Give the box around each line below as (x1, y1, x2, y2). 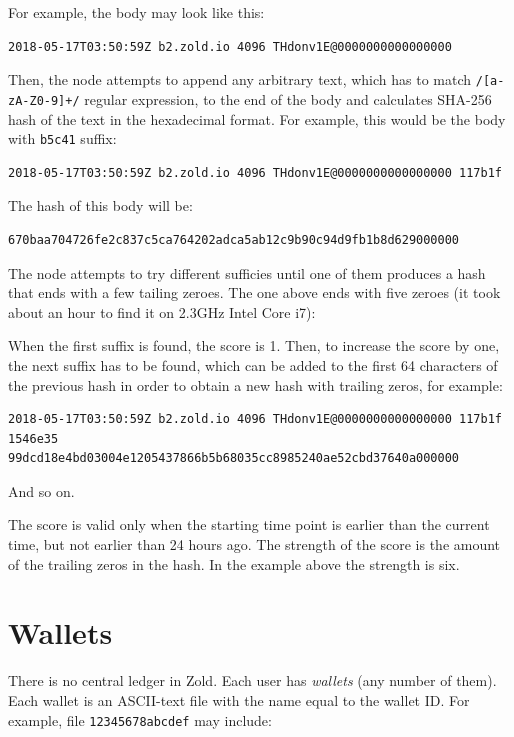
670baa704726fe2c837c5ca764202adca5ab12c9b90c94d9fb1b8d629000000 (8, 232, 460, 247)
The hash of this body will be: (8, 195, 193, 216)
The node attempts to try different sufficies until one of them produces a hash (8, 262, 486, 283)
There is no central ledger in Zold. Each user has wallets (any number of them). (8, 670, 497, 691)
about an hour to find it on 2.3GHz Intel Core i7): (8, 301, 316, 322)
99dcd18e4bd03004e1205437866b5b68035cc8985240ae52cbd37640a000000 (8, 451, 460, 466)
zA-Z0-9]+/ (8, 93, 80, 108)
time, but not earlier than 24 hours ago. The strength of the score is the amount (8, 534, 501, 555)
